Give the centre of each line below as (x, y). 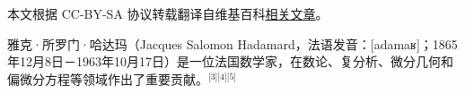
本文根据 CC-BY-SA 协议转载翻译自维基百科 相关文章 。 (168, 13)
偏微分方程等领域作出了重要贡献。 (108, 78)
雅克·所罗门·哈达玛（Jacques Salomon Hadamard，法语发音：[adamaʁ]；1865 (232, 43)
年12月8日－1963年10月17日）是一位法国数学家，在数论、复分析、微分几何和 (230, 61)
